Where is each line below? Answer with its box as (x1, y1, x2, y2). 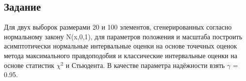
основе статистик (4, 60, 55, 70)
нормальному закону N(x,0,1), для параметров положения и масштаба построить (4, 31, 243, 41)
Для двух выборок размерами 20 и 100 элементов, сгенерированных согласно (4, 22, 232, 32)
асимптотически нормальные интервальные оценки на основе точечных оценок (4, 41, 237, 51)
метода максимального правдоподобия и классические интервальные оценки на (4, 50, 237, 60)
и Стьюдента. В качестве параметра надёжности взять (65, 60, 225, 70)
